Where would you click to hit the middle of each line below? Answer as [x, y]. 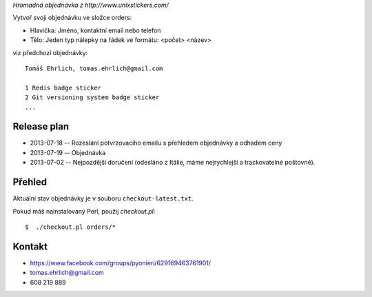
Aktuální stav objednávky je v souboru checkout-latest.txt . [103, 198]
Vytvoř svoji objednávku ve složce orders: [72, 18]
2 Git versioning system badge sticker [92, 98]
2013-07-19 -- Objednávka [68, 152]
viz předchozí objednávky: [50, 52]
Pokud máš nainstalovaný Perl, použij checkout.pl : [84, 211]
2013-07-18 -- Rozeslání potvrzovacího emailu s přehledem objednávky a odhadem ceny [156, 143]
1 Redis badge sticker [63, 88]
